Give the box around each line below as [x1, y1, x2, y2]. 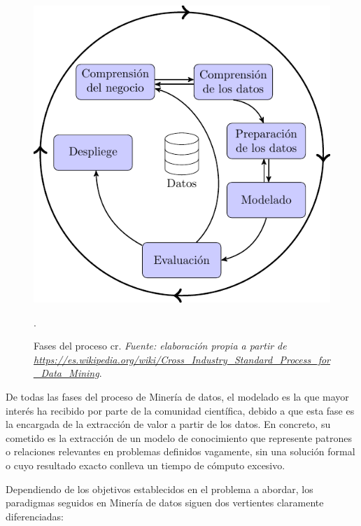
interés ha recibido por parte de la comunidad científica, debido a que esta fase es [6, 403, 355, 417]
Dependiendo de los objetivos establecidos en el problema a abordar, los [6, 481, 313, 496]
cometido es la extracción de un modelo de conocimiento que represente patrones [6, 430, 352, 445]
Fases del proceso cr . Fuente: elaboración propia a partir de [34, 338, 287, 353]
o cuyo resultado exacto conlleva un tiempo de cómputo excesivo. [6, 457, 285, 472]
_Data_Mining [34, 366, 99, 380]
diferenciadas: [6, 508, 64, 523]
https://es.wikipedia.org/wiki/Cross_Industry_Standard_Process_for [34, 352, 330, 366]
